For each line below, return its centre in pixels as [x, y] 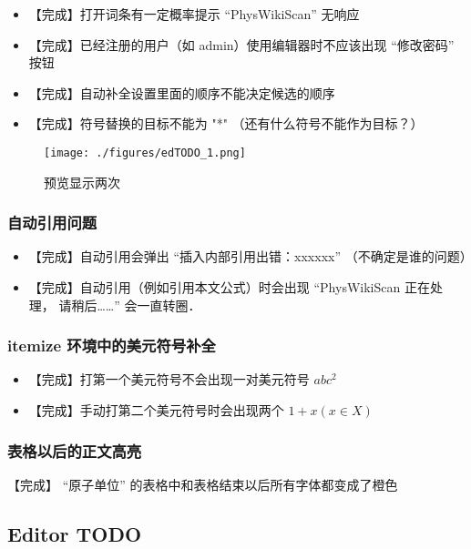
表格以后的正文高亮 [75, 450]
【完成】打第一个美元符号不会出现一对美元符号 [169, 379]
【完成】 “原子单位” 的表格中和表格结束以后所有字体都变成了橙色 [203, 484]
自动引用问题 [52, 223]
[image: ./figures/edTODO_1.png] [145, 152]
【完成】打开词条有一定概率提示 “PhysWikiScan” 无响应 [194, 14]
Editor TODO [75, 533]
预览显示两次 [82, 182]
